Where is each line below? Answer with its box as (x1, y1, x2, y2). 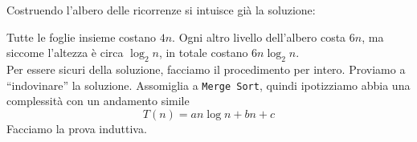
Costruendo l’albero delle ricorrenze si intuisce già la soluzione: (6, 2, 316, 18)
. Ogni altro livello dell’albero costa (172, 28, 346, 45)
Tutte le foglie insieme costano (6, 28, 157, 45)
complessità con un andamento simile (6, 92, 190, 109)
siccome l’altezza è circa (6, 44, 124, 61)
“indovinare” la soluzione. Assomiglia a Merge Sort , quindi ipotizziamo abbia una (6, 76, 411, 93)
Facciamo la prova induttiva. (6, 120, 147, 136)
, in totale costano (158, 44, 248, 61)
